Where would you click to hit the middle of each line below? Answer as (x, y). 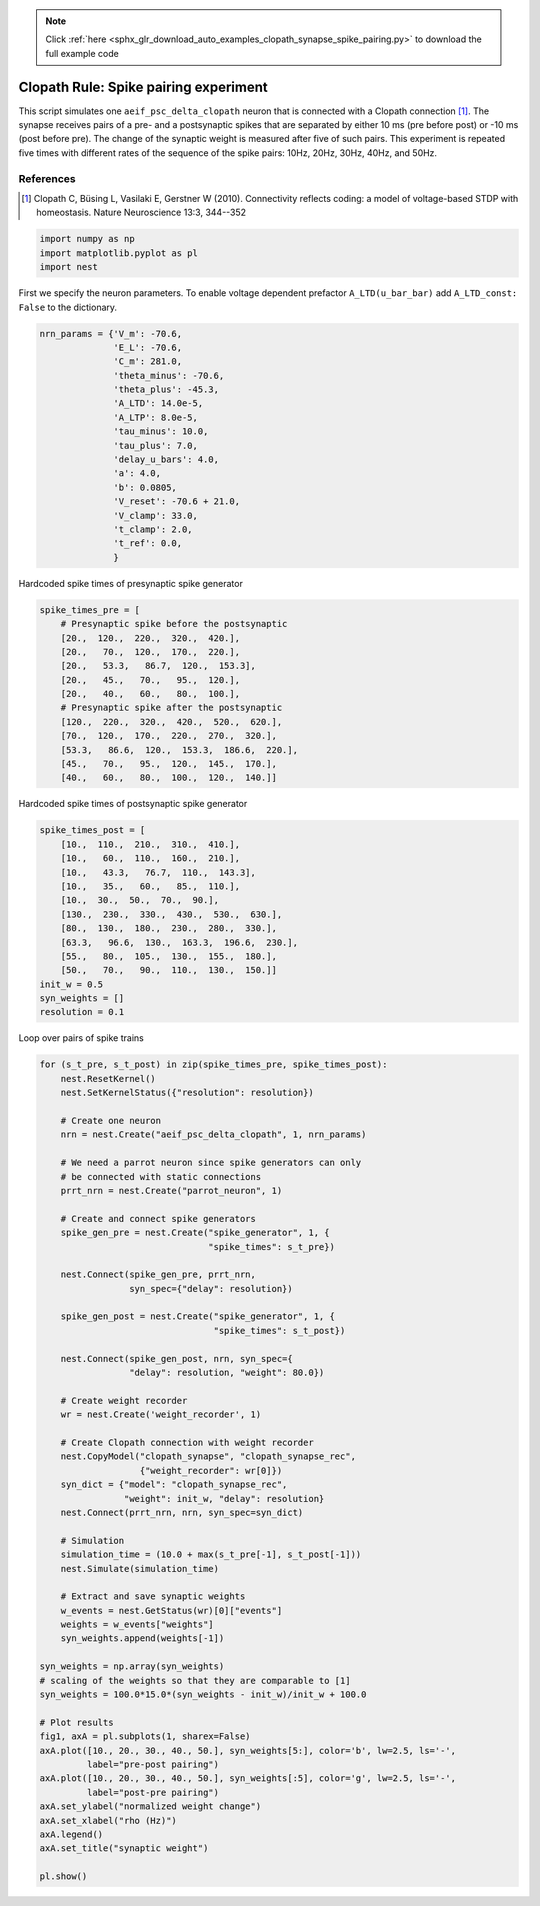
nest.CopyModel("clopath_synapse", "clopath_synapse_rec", (208, 1456)
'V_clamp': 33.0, (156, 515)
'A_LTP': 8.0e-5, (156, 417)
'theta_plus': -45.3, (166, 389)
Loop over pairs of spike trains (81, 1038)
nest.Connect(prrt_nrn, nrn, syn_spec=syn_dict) (182, 1512)
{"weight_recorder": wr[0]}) (211, 1470)
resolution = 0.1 (82, 1012)
